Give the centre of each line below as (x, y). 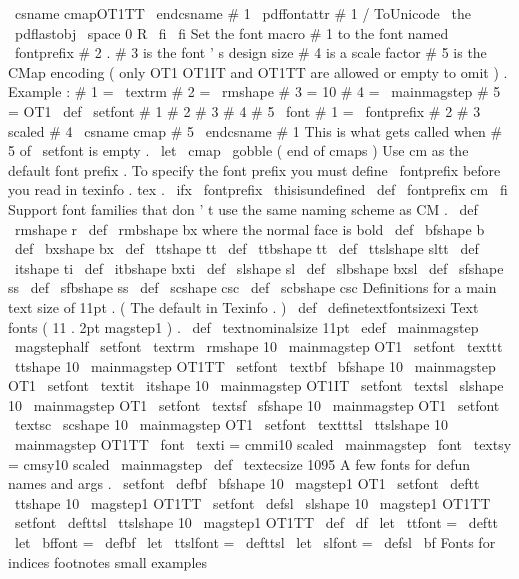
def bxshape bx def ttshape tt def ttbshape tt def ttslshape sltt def (246, 248)
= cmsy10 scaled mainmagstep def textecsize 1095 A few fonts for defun (239, 463)
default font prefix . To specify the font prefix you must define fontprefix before (254, 169)
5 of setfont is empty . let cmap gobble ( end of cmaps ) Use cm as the (238, 150)
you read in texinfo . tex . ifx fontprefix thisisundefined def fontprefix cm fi (258, 189)
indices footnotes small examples (108, 561)
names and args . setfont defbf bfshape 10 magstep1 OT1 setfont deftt (244, 483)
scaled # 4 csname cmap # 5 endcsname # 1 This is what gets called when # (255, 130)
